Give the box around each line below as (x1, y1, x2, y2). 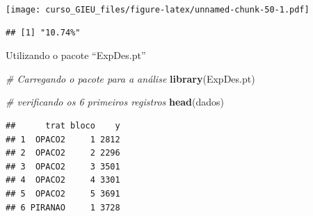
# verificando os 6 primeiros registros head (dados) (6, 94, 225, 109)
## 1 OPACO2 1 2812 (6, 134, 120, 144)
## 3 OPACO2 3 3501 (6, 161, 120, 172)
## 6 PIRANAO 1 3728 (6, 202, 120, 213)
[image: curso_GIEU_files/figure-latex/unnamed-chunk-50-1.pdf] (6, 5, 310, 15)
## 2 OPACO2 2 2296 (6, 148, 120, 158)
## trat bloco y (6, 121, 120, 131)
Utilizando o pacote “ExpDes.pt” (6, 48, 146, 63)
